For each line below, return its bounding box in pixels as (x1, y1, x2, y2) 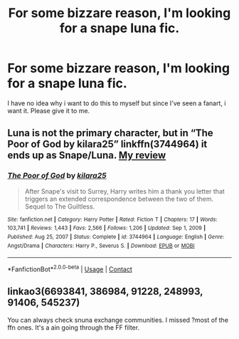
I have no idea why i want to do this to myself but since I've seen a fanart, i (7, 98, 226, 108)
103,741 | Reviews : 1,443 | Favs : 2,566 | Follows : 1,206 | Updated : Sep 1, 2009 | (7, 224, 206, 232)
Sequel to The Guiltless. (24, 202, 95, 211)
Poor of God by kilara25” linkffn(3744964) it (7, 138, 208, 150)
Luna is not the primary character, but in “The (7, 127, 213, 140)
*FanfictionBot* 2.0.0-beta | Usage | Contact (7, 264, 133, 273)
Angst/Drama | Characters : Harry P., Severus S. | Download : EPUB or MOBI (7, 242, 195, 249)
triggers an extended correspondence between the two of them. (24, 194, 214, 203)
